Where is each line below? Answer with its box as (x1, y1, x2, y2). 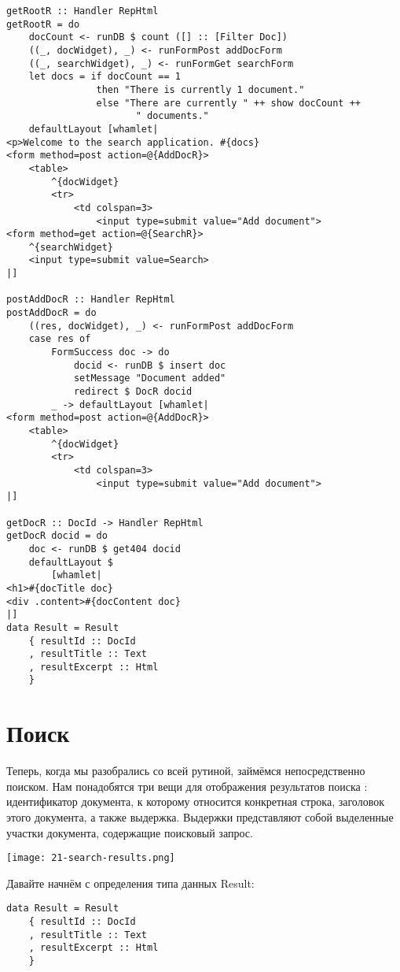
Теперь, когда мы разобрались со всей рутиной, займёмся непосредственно (6, 762, 365, 779)
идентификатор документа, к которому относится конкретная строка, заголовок (6, 793, 384, 810)
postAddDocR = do (6, 307, 97, 319)
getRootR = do (6, 18, 80, 30)
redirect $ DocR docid (73, 386, 193, 398)
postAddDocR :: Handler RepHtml (6, 294, 175, 306)
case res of (28, 333, 91, 345)
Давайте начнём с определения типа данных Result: (6, 874, 255, 891)
